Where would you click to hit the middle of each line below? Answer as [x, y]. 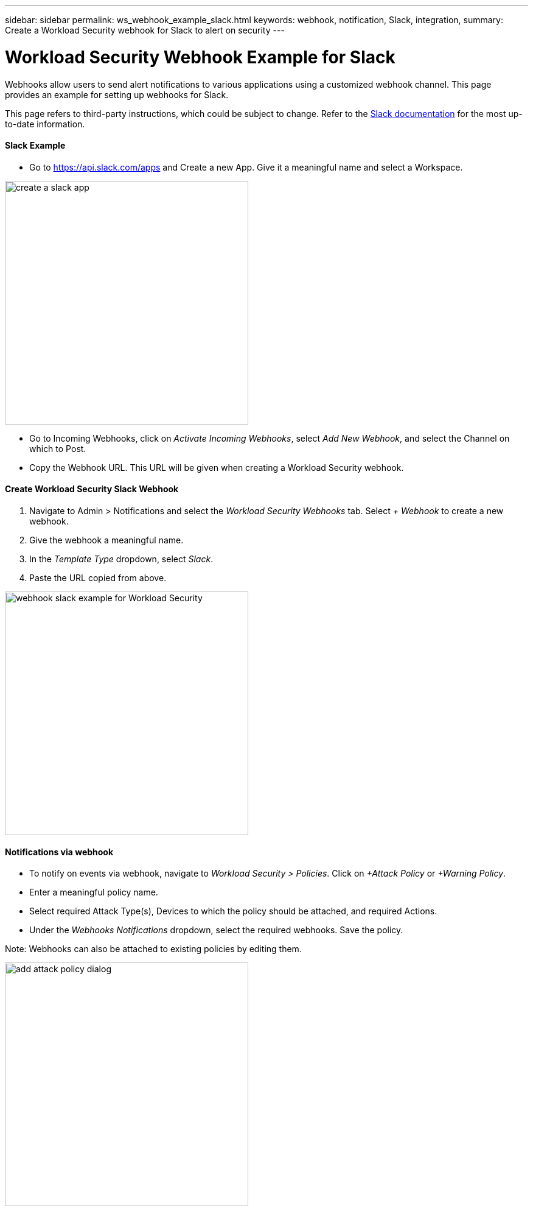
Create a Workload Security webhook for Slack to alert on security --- [145, 30]
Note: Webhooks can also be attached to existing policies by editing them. [153, 949]
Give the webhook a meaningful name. [106, 540]
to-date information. [45, 124]
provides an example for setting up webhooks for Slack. [117, 94]
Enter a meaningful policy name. [94, 892]
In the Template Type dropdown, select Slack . [121, 559]
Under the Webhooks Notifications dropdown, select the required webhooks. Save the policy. [216, 930]
